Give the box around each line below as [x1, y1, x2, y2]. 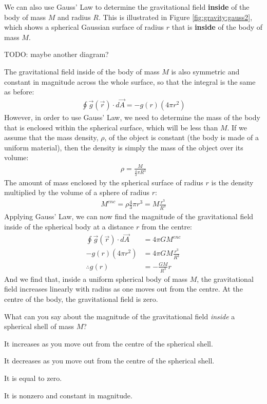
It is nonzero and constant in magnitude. [4, 390, 132, 400]
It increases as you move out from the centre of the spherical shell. [4, 338, 213, 349]
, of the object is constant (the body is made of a [104, 132, 259, 143]
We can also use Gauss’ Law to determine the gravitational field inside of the [4, 2, 250, 12]
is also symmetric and [171, 66, 240, 76]
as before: [4, 86, 34, 97]
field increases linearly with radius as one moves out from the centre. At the [4, 283, 243, 294]
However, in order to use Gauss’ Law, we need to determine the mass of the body [4, 112, 260, 122]
